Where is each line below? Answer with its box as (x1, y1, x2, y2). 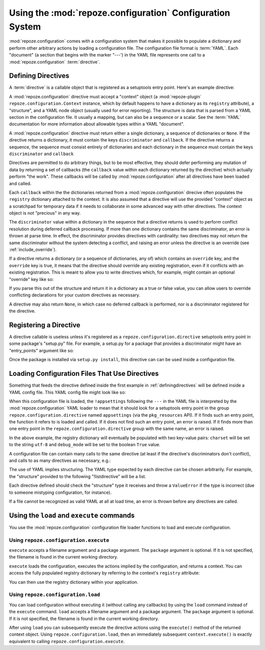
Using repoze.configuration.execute (9, 537, 109, 543)
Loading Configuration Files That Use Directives (9, 369, 159, 378)
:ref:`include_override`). (9, 247, 56, 253)
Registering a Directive (9, 321, 80, 329)
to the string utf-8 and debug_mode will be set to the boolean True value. (9, 442, 160, 448)
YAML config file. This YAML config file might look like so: (9, 389, 126, 395)
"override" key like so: (9, 276, 54, 282)
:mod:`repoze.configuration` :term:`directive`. (9, 59, 101, 65)
